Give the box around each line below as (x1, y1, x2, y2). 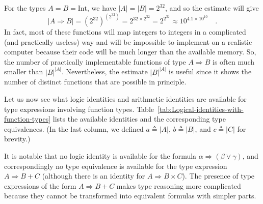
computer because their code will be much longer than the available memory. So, (4, 46, 256, 57)
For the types (4, 3, 46, 13)
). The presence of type (182, 170, 255, 181)
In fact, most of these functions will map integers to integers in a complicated (4, 26, 246, 37)
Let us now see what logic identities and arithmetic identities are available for (4, 94, 247, 104)
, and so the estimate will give (165, 3, 259, 13)
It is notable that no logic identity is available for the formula (4, 151, 197, 161)
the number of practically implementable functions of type (4, 56, 186, 67)
